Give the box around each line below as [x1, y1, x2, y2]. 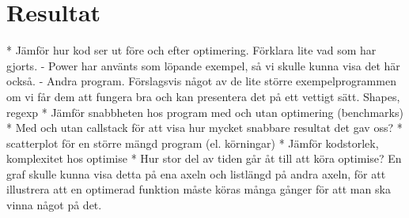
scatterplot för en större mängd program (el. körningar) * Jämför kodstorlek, [6, 134, 379, 151]
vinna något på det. [6, 197, 102, 213]
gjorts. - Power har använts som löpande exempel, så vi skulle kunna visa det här [6, 57, 400, 73]
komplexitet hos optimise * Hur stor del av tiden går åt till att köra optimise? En [6, 150, 402, 167]
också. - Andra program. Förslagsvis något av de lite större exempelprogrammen [6, 73, 396, 89]
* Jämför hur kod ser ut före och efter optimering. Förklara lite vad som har [6, 42, 377, 58]
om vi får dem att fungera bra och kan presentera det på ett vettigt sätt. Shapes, [6, 88, 400, 104]
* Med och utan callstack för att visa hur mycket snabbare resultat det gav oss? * [6, 119, 403, 136]
